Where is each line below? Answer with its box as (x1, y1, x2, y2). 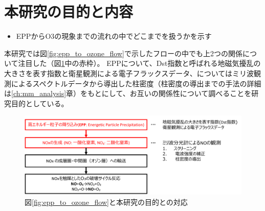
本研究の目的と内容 (4, 1, 134, 22)
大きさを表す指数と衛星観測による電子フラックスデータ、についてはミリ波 (4, 67, 254, 78)
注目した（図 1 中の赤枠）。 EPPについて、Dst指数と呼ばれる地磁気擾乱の (18, 58, 261, 68)
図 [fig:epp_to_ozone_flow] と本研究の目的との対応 (25, 196, 188, 207)
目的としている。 (11, 98, 69, 108)
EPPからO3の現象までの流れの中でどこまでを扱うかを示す (16, 31, 212, 41)
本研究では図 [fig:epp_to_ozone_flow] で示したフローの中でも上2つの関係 (4, 48, 242, 58)
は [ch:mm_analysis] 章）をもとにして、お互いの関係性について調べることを (4, 88, 252, 99)
